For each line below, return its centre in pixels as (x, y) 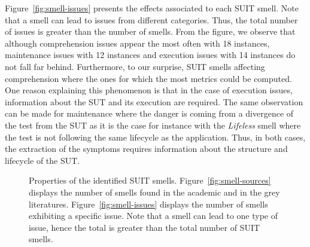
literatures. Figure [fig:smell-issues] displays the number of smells (148, 204)
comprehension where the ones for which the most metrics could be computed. (148, 78)
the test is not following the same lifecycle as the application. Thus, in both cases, (155, 137)
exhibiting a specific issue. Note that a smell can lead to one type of (153, 216)
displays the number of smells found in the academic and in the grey (154, 192)
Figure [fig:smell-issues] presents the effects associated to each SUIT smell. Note (152, 8)
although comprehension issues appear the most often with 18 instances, (137, 43)
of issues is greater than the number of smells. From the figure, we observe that (150, 31)
